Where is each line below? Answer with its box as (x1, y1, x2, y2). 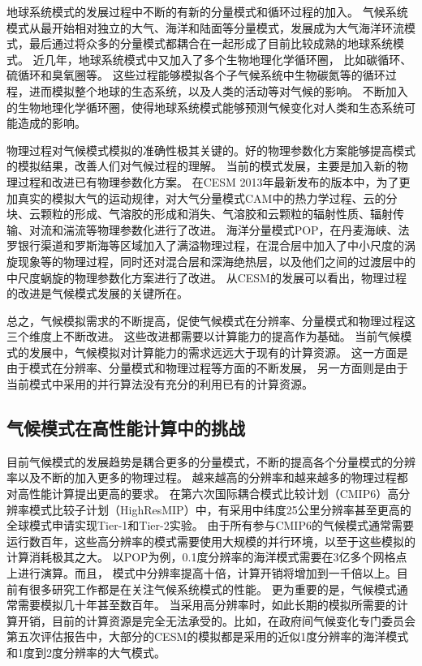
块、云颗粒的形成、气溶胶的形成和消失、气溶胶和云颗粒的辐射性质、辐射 (6, 205, 393, 222)
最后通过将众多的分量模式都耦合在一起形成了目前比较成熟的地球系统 (28, 35, 393, 52)
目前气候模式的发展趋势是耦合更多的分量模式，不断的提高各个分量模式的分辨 (6, 453, 416, 470)
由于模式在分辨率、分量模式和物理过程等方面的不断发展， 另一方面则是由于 (6, 359, 408, 376)
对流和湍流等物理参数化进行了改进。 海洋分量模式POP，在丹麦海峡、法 (28, 221, 410, 238)
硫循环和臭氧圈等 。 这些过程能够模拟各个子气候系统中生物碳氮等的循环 (6, 67, 385, 84)
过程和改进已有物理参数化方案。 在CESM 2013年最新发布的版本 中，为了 (17, 173, 399, 190)
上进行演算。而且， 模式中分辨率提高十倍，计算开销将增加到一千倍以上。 (6, 565, 397, 582)
